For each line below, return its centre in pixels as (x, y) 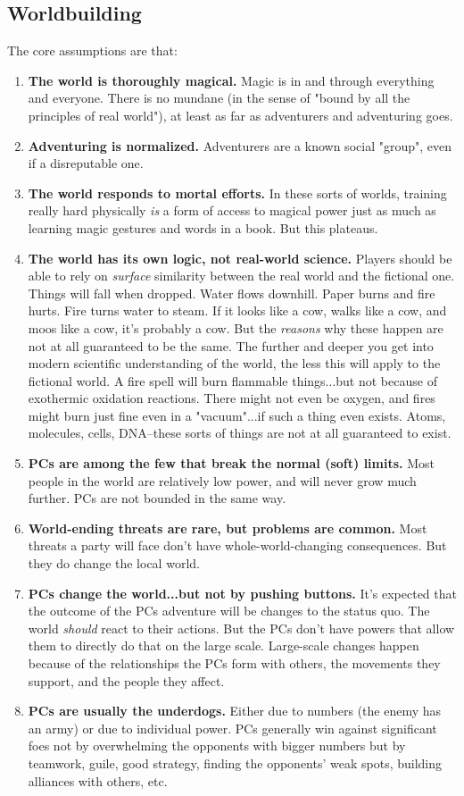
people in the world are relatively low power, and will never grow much (222, 480)
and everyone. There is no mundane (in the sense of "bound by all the (219, 98)
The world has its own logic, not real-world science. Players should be (240, 258)
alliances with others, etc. (98, 780)
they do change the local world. (114, 563)
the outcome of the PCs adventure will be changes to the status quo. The (229, 611)
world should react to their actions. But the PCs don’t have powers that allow (241, 628)
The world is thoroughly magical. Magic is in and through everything (231, 80)
